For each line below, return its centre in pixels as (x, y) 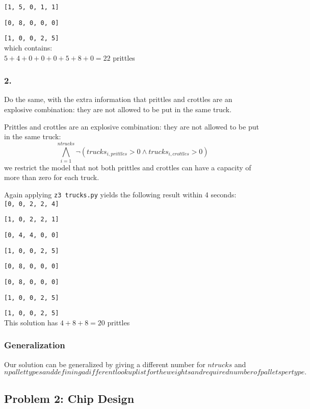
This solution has (31, 322)
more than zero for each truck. (52, 177)
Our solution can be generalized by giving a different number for (105, 364)
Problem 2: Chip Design (69, 398)
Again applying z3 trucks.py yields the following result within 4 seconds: (120, 195)
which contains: (28, 47)
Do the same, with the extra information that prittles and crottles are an (118, 99)
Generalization (35, 345)
